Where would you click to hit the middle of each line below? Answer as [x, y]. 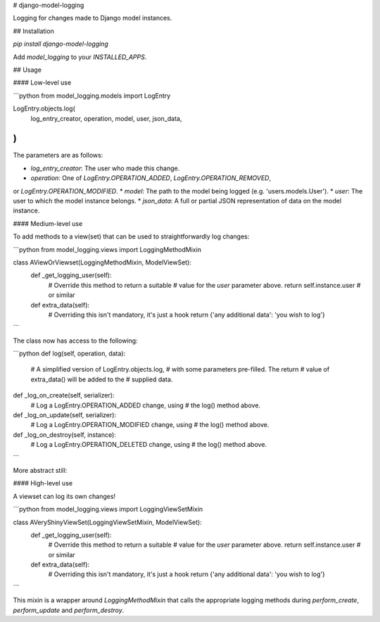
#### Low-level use [42, 83]
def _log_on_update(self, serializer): [64, 415]
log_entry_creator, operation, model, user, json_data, [106, 118]
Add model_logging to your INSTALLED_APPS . [80, 57]
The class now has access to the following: [75, 341]
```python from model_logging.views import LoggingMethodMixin [107, 249]
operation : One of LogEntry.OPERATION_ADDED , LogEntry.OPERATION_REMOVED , [151, 178]
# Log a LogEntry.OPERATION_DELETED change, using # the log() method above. [149, 445]
